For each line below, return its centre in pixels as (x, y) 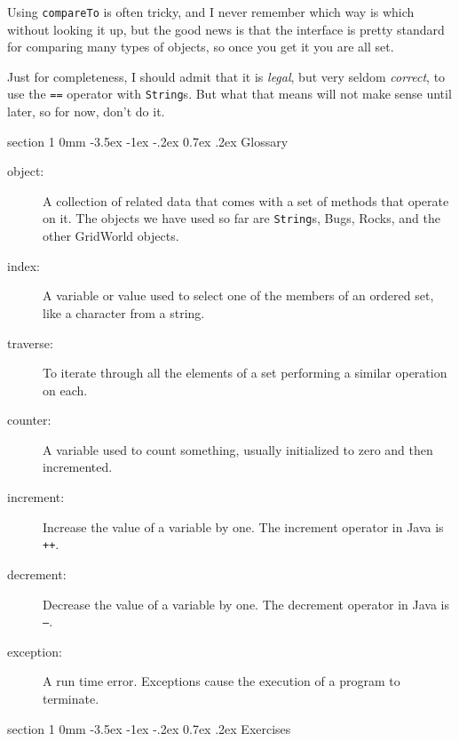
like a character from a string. (124, 312)
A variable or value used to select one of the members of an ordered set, (238, 295)
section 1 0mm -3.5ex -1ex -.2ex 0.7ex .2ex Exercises (149, 728)
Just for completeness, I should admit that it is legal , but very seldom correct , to (226, 76)
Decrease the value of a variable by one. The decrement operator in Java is (246, 604)
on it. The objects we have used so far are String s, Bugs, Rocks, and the (241, 218)
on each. (65, 390)
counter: (29, 420)
